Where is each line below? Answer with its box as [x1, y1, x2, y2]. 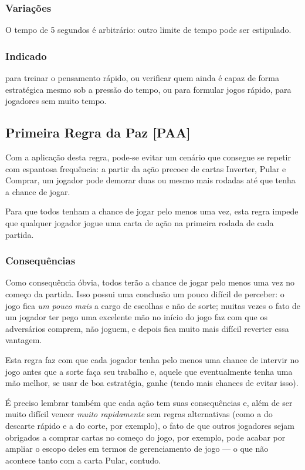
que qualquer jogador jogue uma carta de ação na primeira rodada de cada [5, 216, 274, 229]
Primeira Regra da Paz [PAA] [5, 123, 191, 142]
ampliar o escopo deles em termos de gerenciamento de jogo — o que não [5, 442, 269, 455]
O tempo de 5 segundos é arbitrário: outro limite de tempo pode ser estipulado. [5, 23, 292, 36]
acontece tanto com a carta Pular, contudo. [5, 454, 161, 466]
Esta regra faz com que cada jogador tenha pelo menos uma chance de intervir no [5, 353, 299, 365]
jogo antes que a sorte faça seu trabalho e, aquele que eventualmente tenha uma [5, 365, 293, 377]
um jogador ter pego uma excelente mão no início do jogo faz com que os [5, 311, 267, 323]
